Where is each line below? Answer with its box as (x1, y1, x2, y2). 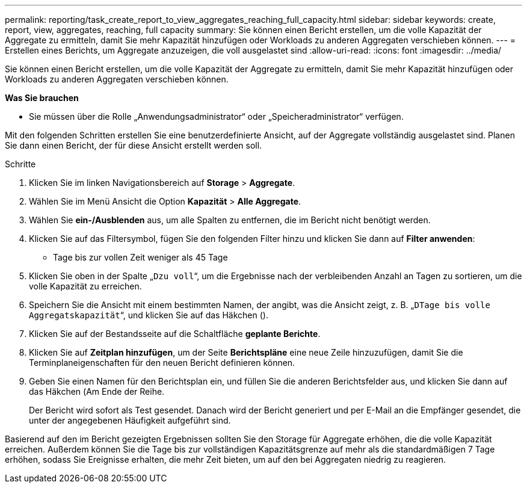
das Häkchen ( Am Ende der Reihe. (29, 386, 165, 397)
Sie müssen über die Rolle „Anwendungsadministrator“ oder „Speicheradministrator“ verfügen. (29, 111, 404, 122)
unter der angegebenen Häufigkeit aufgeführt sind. (29, 415, 231, 425)
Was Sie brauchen (5, 93, 79, 103)
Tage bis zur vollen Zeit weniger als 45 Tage (53, 252, 228, 262)
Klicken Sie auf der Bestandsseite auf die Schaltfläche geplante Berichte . (29, 329, 321, 339)
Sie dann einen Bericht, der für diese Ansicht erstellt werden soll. (5, 140, 262, 150)
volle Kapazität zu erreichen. (29, 281, 142, 291)
